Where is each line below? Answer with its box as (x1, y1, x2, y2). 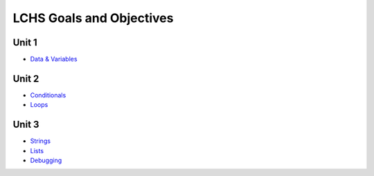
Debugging (30, 156, 62, 165)
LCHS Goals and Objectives (12, 10, 174, 26)
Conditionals (30, 90, 66, 99)
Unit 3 (12, 119, 39, 130)
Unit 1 (12, 37, 37, 48)
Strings (30, 137, 51, 145)
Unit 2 (12, 72, 39, 84)
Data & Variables (30, 55, 78, 63)
